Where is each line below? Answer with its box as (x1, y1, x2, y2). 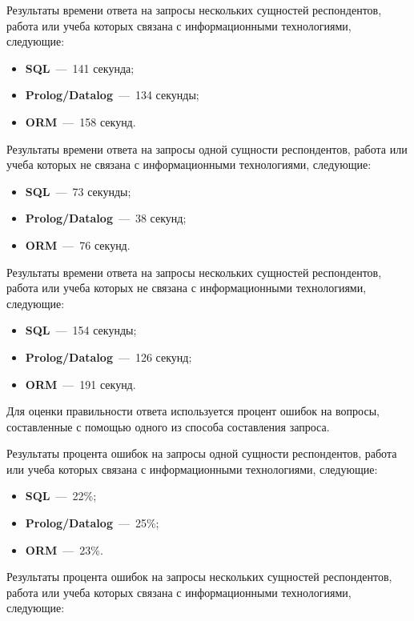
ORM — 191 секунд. (25, 375, 136, 392)
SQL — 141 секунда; (25, 59, 135, 76)
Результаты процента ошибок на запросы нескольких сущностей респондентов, (6, 568, 392, 585)
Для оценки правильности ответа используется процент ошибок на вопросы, (6, 403, 380, 419)
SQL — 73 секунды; (25, 182, 131, 199)
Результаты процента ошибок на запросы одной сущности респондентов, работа (6, 445, 397, 462)
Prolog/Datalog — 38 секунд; (25, 210, 187, 226)
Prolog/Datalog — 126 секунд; (25, 348, 192, 365)
